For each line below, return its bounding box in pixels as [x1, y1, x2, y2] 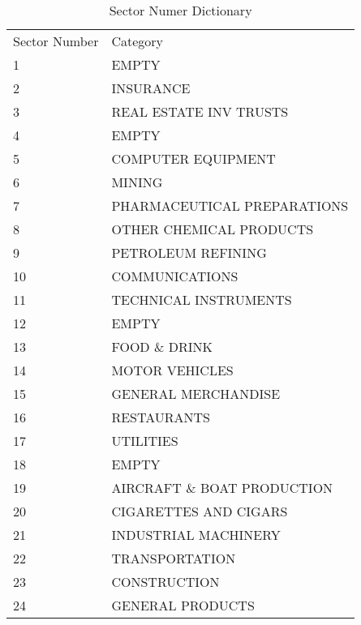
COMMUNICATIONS [111, 267, 239, 285]
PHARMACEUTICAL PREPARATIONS [111, 196, 349, 215]
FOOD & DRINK [111, 337, 213, 356]
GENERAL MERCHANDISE [111, 384, 281, 403]
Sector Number [13, 32, 99, 50]
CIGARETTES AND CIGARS [111, 502, 288, 520]
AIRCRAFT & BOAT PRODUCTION [111, 478, 333, 497]
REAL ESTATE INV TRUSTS [111, 102, 289, 121]
